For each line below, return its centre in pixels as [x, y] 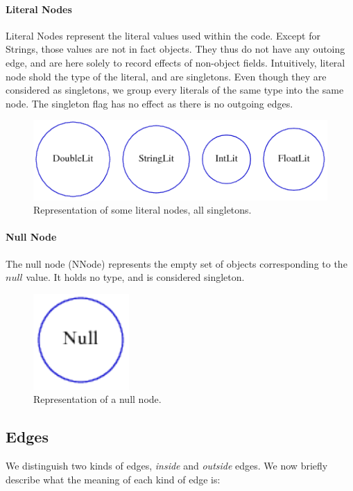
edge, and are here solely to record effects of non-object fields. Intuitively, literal [175, 62]
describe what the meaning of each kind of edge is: [113, 479]
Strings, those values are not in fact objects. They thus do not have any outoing [175, 49]
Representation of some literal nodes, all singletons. [143, 210]
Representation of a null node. [97, 399]
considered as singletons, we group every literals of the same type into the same [175, 90]
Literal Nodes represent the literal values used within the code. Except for [163, 35]
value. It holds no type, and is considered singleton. [135, 277]
